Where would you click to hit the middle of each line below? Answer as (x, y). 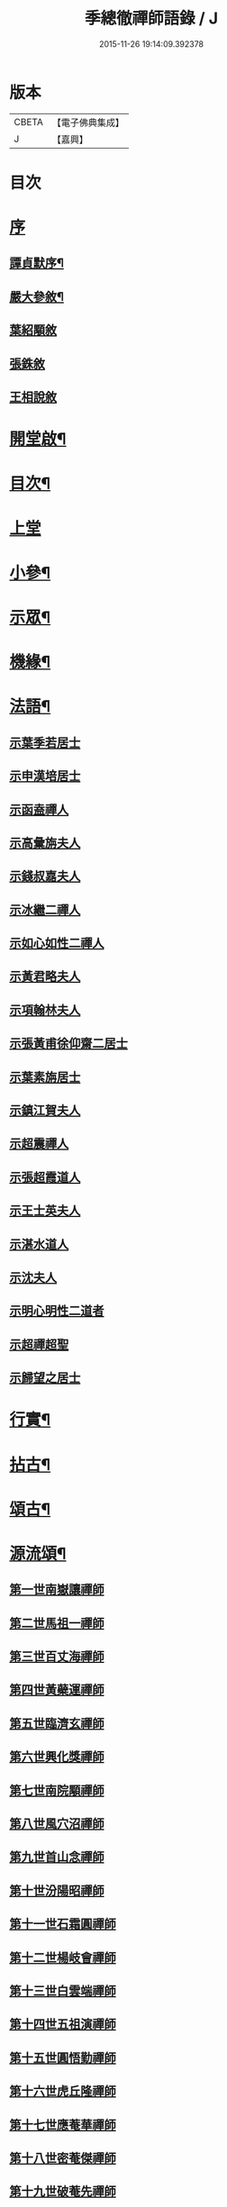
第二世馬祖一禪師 (57, 1623)
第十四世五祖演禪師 (63, 2025)
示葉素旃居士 (45, 1077)
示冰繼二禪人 (45, 909)
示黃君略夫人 (45, 977)
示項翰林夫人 (45, 1010)
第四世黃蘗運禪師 (57, 1690)
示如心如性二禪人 (57, 944)
